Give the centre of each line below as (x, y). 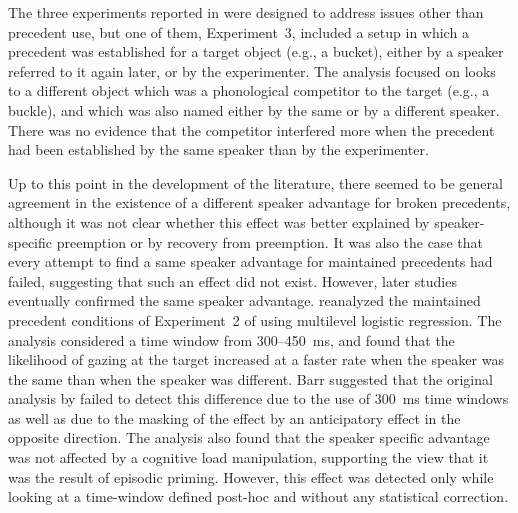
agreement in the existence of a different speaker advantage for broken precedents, (259, 202)
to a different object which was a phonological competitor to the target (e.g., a (249, 90)
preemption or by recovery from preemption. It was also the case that (269, 241)
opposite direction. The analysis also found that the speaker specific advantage (249, 437)
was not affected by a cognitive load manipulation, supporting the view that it (248, 457)
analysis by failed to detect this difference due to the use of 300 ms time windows (258, 398)
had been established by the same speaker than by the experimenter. (218, 149)
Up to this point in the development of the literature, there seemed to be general (255, 182)
